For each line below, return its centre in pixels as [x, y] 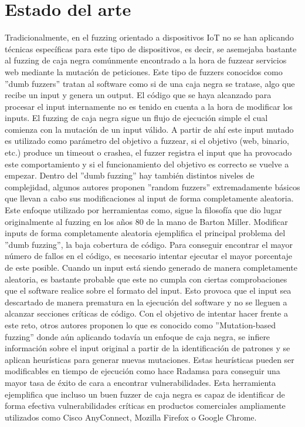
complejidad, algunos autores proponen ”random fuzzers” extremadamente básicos [152, 186]
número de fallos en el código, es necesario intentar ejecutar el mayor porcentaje [149, 256]
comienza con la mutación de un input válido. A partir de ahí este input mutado [149, 129]
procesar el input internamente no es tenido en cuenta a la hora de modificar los [149, 106]
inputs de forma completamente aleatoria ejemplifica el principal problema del [145, 233]
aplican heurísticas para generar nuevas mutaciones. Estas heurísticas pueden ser [150, 359]
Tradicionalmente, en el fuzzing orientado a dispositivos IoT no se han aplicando [149, 37]
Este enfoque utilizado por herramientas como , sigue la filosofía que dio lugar [143, 210]
